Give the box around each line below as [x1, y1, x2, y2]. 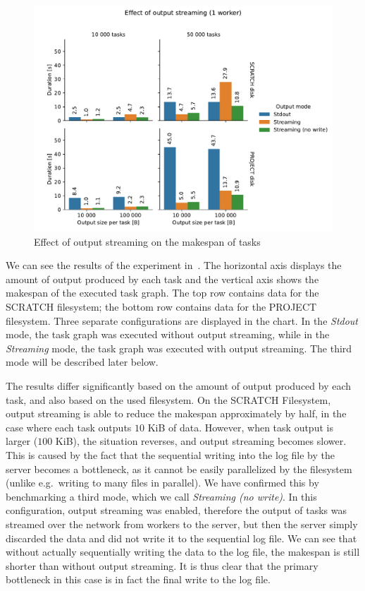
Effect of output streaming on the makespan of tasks [34, 234, 261, 249]
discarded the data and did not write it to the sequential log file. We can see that [6, 530, 357, 545]
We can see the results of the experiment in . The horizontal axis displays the [6, 258, 342, 273]
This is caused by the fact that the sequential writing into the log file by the [6, 447, 335, 462]
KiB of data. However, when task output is [147, 419, 333, 434]
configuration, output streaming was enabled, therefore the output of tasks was [6, 503, 347, 518]
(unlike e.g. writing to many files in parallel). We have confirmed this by [6, 475, 319, 490]
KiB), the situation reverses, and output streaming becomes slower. [55, 434, 347, 448]
